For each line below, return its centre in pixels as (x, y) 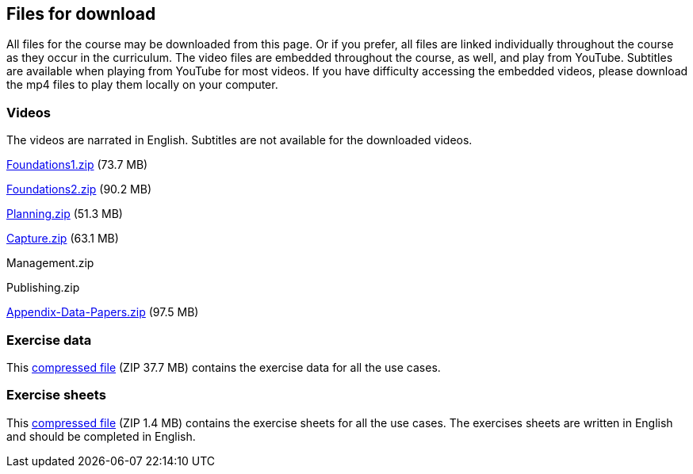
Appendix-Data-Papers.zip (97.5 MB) (103, 312)
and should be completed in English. (101, 436)
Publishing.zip (43, 288)
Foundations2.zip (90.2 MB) (79, 189)
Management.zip (50, 263)
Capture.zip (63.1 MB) (63, 239)
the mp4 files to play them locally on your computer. (142, 85)
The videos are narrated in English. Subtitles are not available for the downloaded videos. (239, 140)
